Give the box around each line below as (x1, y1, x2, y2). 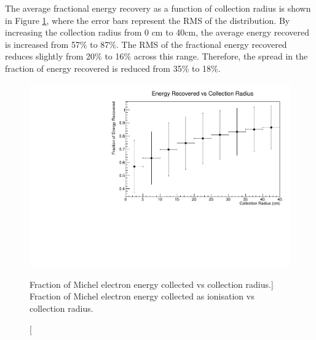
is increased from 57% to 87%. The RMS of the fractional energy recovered (5, 37, 287, 50)
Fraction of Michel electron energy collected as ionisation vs (30, 290, 255, 303)
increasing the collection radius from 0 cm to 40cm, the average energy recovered (5, 26, 310, 39)
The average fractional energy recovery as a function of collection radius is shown (5, 2, 311, 14)
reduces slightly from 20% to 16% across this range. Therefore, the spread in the (5, 50, 308, 63)
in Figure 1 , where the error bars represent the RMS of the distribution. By (5, 14, 290, 26)
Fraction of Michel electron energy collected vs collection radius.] (30, 277, 274, 290)
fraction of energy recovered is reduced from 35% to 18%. (5, 61, 221, 74)
